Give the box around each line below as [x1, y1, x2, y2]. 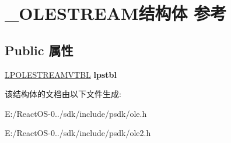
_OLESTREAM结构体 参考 [5, 1, 227, 25]
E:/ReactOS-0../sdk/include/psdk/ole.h [5, 107, 147, 119]
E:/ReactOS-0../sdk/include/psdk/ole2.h [5, 127, 151, 139]
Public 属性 [5, 41, 73, 59]
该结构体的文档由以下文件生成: [5, 88, 121, 100]
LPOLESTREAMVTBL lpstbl [5, 68, 117, 80]
